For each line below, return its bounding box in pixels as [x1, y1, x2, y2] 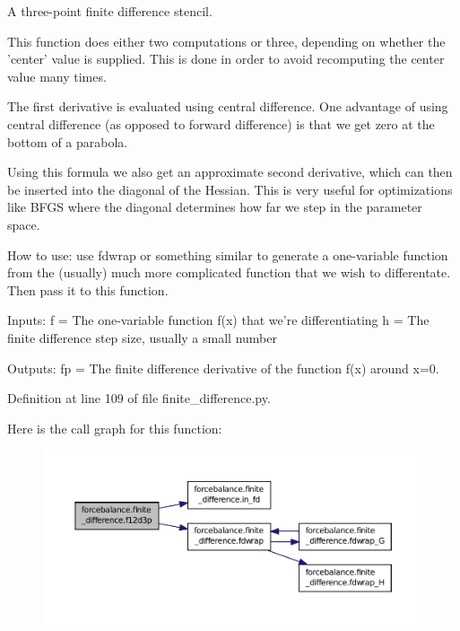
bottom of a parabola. [7, 132, 128, 151]
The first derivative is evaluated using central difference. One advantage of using [7, 97, 448, 116]
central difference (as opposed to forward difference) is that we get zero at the [7, 114, 435, 133]
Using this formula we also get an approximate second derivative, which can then [7, 162, 453, 181]
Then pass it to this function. [7, 280, 169, 299]
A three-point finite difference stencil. [7, 2, 213, 20]
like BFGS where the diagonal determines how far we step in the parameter [7, 197, 422, 216]
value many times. [7, 66, 107, 85]
